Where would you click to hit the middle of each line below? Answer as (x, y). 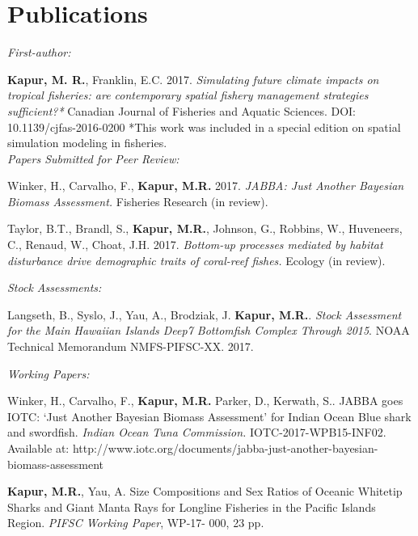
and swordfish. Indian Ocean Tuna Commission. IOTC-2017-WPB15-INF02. (197, 432)
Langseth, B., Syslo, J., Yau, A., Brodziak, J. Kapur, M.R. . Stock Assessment (205, 314)
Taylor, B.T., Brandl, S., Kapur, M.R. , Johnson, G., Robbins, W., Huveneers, (205, 228)
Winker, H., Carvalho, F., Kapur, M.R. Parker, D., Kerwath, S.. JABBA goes (205, 401)
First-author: (39, 52)
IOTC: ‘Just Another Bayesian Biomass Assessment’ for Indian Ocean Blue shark (209, 416)
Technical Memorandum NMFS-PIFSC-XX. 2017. (131, 346)
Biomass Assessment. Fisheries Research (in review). (138, 201)
